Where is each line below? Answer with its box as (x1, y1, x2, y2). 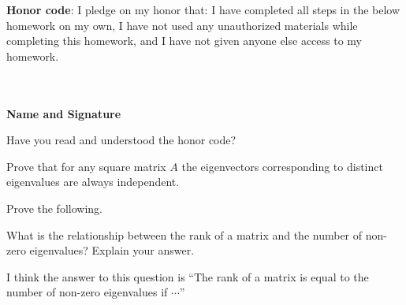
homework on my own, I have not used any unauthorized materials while (6, 17, 358, 33)
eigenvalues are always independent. (6, 173, 180, 190)
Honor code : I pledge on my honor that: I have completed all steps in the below (6, 2, 400, 17)
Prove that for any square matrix (6, 158, 166, 174)
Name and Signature (6, 105, 121, 121)
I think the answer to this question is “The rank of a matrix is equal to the (6, 268, 369, 285)
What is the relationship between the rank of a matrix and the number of (6, 226, 363, 243)
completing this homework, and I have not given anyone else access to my (6, 32, 362, 49)
